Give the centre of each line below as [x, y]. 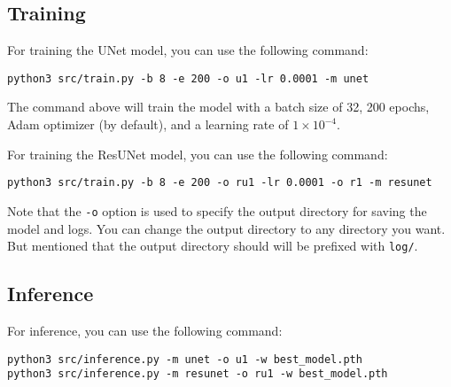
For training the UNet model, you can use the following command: [188, 50]
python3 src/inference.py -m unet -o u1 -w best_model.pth [185, 359]
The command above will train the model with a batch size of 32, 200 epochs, [218, 107]
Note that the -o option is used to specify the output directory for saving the [217, 210]
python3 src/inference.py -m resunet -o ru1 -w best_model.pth [198, 374]
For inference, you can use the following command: [145, 330]
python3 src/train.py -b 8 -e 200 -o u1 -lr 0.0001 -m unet [188, 78]
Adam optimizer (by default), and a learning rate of [148, 124]
